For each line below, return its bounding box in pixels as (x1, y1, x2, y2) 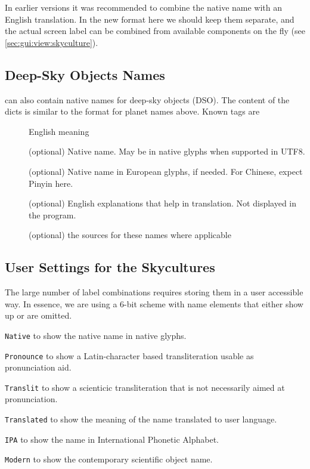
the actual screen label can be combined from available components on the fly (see (5, 24, 305, 37)
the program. (29, 208, 76, 221)
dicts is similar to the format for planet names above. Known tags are (5, 105, 260, 118)
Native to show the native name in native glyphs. (5, 329, 187, 341)
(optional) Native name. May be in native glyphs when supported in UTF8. (29, 145, 305, 158)
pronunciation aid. (5, 361, 72, 374)
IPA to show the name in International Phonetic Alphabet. (5, 433, 219, 445)
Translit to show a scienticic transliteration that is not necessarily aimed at (5, 381, 285, 393)
